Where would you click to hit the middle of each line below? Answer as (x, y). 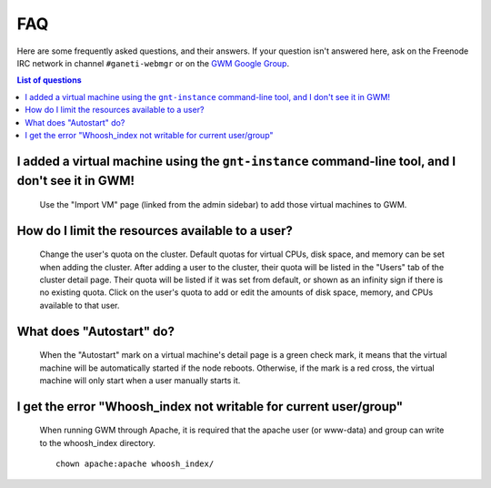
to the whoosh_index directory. (98, 442)
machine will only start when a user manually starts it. (140, 381)
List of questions (49, 80)
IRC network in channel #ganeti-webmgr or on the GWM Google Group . (153, 63)
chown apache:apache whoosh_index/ (135, 464)
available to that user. (80, 305)
